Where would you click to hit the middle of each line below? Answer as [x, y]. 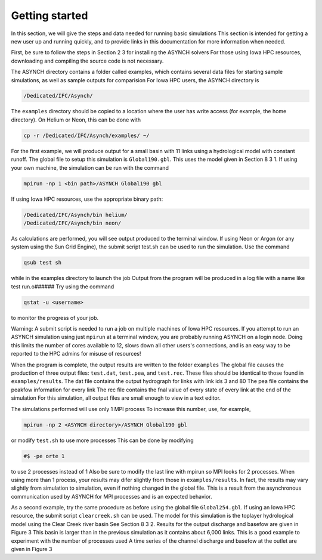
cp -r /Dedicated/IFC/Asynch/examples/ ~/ [86, 135]
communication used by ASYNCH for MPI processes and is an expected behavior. [112, 496]
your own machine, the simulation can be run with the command [90, 167]
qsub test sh [43, 263]
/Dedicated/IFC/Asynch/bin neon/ [72, 223]
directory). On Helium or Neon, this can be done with [76, 120]
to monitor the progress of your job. [55, 318]
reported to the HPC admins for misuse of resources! [76, 354]
